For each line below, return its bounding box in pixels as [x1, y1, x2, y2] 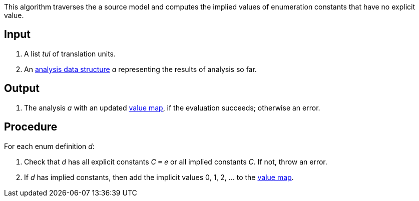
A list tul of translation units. [24, 49, 116, 58]
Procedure [4, 120, 58, 133]
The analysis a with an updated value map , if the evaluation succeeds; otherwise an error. [24, 103, 320, 112]
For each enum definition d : [4, 141, 95, 150]
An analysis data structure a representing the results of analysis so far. [24, 64, 257, 73]
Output [4, 82, 40, 95]
